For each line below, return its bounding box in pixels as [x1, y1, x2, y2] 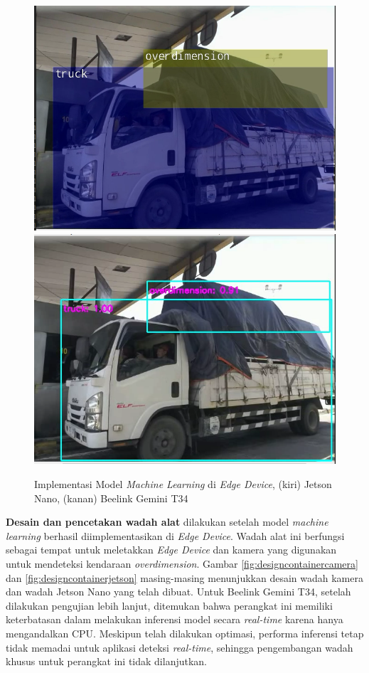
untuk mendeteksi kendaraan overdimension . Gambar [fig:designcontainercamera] [6, 556, 358, 571]
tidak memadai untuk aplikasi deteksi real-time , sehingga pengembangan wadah [6, 640, 353, 655]
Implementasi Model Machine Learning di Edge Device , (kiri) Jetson [34, 476, 332, 491]
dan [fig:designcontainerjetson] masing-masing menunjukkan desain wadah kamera [6, 570, 363, 585]
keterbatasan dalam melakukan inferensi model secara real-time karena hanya [6, 612, 343, 627]
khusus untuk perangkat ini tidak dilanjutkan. [6, 654, 208, 669]
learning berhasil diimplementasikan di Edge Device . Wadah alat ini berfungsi [6, 528, 345, 543]
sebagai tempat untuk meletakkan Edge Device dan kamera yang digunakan [6, 542, 337, 557]
